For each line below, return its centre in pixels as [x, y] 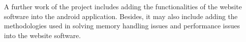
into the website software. [43, 35]
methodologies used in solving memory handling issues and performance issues [122, 26]
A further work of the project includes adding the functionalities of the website [123, 6]
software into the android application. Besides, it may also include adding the [121, 16]
